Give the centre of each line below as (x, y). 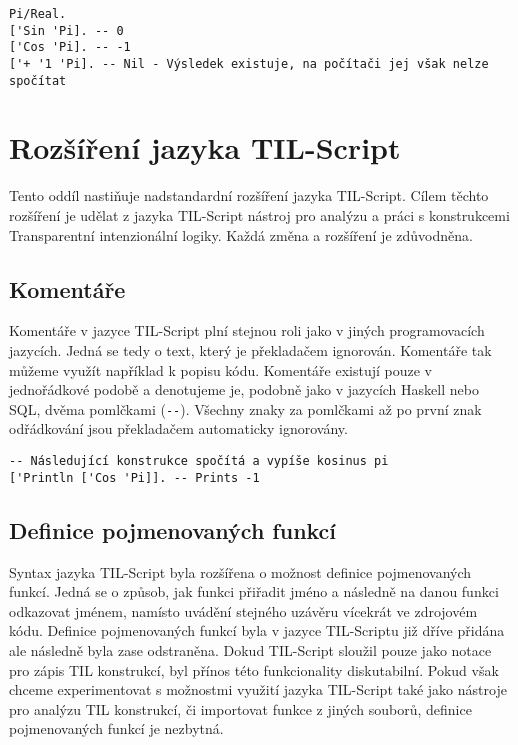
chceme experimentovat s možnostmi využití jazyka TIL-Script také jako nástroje (258, 689)
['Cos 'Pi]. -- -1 (70, 47)
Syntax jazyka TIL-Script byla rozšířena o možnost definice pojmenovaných (240, 571)
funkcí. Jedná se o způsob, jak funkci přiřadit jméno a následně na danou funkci (254, 591)
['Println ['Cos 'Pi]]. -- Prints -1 (134, 477)
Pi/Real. (38, 14)
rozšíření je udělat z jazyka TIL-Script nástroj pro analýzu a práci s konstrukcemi (259, 215)
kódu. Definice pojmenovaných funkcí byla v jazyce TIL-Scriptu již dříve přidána (257, 630)
